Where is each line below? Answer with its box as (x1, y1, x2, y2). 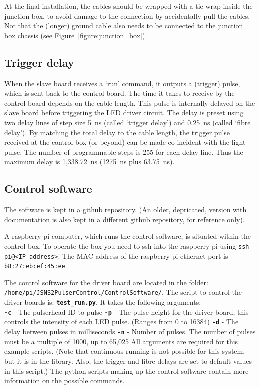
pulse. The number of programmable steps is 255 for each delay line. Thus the (4, 146, 243, 157)
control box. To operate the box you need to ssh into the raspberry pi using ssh (4, 240, 249, 251)
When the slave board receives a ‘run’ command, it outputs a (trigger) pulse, (4, 78, 240, 88)
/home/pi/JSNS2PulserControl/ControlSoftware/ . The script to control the (4, 287, 242, 297)
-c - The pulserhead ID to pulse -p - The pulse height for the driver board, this (4, 306, 249, 317)
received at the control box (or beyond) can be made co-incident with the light (4, 137, 246, 147)
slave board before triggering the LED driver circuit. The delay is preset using (4, 107, 244, 118)
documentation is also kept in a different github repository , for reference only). (4, 214, 245, 224)
